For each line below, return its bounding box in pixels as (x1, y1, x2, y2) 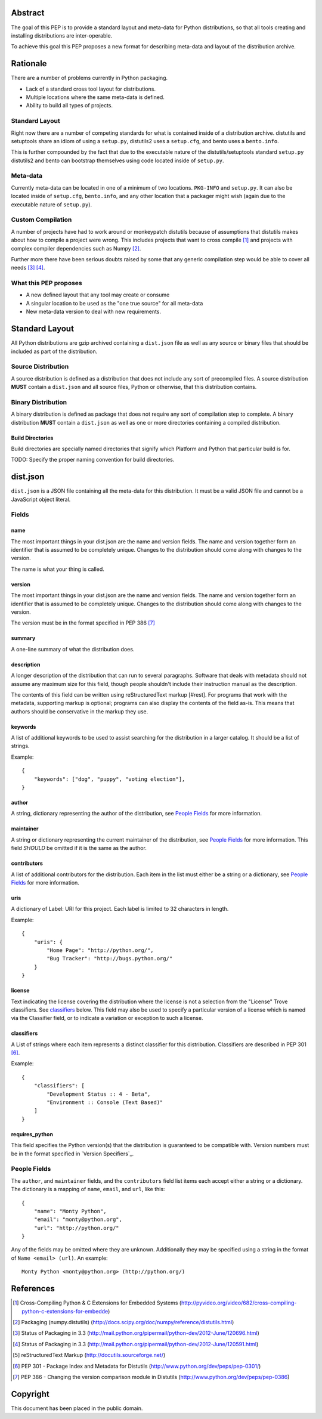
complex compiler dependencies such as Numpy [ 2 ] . (11, 245, 141, 252)
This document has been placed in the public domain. (11, 1405, 143, 1412)
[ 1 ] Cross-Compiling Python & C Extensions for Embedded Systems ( (13, 1299, 182, 1306)
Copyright (11, 1389, 50, 1399)
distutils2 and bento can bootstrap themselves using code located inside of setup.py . (11, 157, 224, 164)
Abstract (11, 8, 45, 18)
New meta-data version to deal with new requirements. (26, 308, 161, 316)
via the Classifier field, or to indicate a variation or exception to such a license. (11, 1015, 203, 1022)
